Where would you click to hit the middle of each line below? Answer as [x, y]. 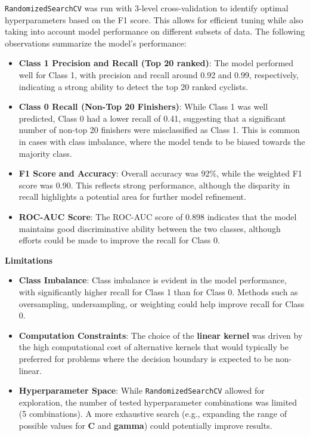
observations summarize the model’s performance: [96, 43]
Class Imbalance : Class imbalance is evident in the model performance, [153, 280]
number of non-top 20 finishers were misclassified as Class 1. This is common [159, 130]
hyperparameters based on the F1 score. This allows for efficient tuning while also [154, 19]
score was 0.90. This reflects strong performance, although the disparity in [154, 185]
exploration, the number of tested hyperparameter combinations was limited [158, 402]
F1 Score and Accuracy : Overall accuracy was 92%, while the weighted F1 [160, 173]
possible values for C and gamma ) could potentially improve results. [145, 425]
